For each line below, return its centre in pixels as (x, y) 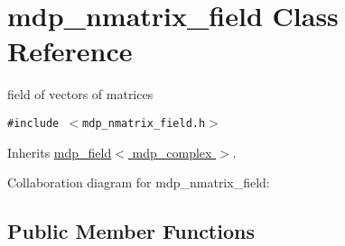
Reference (70, 51)
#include (33, 123)
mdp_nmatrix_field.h (144, 123)
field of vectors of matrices (80, 94)
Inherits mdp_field (60, 152)
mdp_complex (172, 152)
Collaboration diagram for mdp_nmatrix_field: (139, 182)
